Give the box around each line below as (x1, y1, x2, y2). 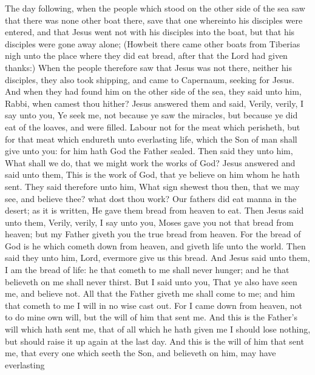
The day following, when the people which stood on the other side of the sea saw (5, 2, 305, 14)
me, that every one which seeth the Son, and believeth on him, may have (5, 346, 276, 359)
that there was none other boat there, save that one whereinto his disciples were (5, 13, 303, 26)
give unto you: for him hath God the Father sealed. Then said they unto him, (5, 144, 293, 157)
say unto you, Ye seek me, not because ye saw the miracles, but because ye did (5, 109, 298, 121)
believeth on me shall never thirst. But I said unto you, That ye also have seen (5, 275, 297, 288)
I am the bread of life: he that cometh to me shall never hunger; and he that (5, 263, 290, 276)
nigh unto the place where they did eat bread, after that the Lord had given (5, 49, 288, 62)
